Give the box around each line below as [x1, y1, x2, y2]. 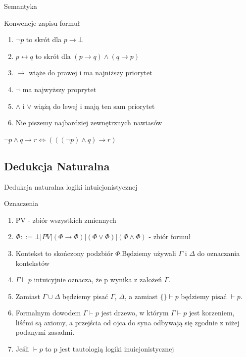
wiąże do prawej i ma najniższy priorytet [29, 67, 152, 78]
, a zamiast [124, 291, 158, 301]
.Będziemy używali [120, 248, 176, 258]
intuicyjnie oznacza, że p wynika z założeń [34, 274, 162, 285]
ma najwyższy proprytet [22, 84, 97, 94]
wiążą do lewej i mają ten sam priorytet [34, 101, 155, 111]
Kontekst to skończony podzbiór [15, 248, 113, 258]
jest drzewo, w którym [101, 307, 169, 318]
